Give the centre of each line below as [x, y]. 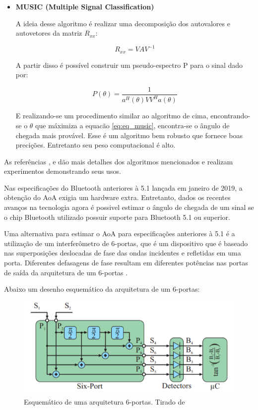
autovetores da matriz [49, 33]
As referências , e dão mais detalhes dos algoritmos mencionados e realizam [119, 161]
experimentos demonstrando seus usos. [63, 171]
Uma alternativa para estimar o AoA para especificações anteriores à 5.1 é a [120, 233]
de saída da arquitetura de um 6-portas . [66, 272]
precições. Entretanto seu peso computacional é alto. [96, 145]
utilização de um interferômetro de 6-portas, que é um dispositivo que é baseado [126, 243]
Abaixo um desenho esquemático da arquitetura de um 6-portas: [102, 289]
